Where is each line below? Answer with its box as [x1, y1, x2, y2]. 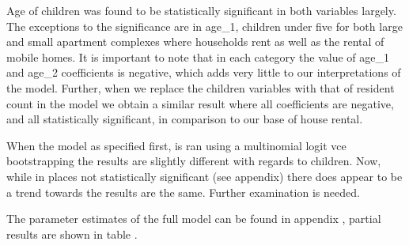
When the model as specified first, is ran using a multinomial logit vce [6, 137, 347, 153]
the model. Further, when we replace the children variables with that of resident [6, 79, 395, 96]
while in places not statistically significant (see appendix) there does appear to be [6, 168, 403, 184]
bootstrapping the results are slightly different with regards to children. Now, [6, 153, 381, 169]
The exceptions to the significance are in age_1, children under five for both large [6, 17, 403, 34]
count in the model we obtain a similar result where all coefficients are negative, [6, 95, 394, 111]
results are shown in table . [6, 225, 138, 242]
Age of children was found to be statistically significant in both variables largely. [6, 2, 396, 18]
